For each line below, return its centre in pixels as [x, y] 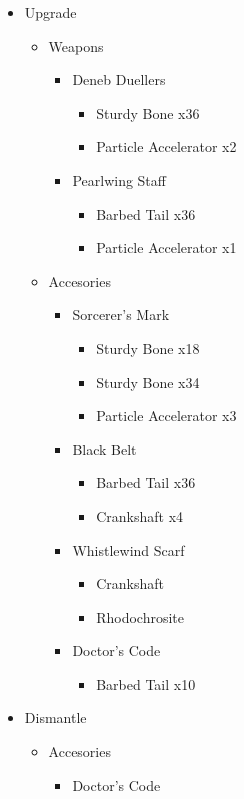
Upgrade [50, 12]
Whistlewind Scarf [128, 549]
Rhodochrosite [140, 616]
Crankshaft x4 [140, 515]
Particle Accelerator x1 [166, 247]
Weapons [76, 45]
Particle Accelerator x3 [166, 415]
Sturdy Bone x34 [148, 381]
